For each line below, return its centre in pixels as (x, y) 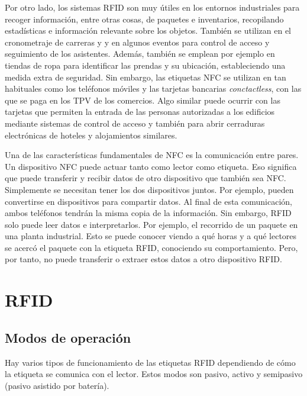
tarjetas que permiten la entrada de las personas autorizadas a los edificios (140, 112)
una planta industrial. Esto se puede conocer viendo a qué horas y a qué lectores (151, 236)
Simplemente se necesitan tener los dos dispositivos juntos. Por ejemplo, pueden (149, 189)
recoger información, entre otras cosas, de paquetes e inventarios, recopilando (144, 19)
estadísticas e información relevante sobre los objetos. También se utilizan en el (148, 30)
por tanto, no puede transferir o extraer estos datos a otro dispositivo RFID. (143, 259)
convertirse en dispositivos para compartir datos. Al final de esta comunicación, (148, 201)
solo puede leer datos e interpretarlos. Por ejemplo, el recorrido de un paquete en (151, 224)
